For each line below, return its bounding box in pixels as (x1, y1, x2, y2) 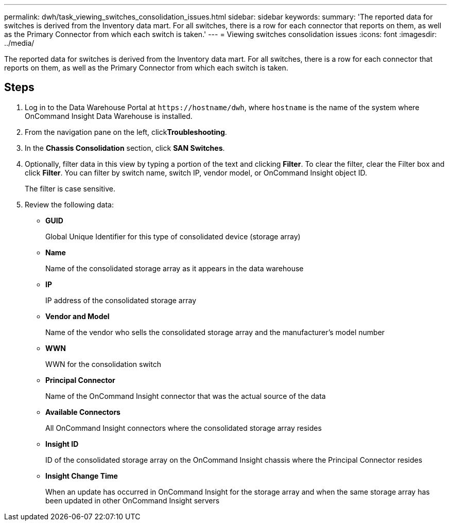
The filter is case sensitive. (25, 184, 115, 193)
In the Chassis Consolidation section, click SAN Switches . (25, 143, 225, 152)
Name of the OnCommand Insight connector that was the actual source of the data (45, 391, 326, 400)
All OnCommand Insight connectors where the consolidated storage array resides (45, 423, 322, 432)
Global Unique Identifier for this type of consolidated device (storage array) (45, 232, 301, 241)
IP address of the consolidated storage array (45, 295, 197, 305)
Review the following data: (25, 200, 114, 209)
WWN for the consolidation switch (45, 359, 161, 369)
